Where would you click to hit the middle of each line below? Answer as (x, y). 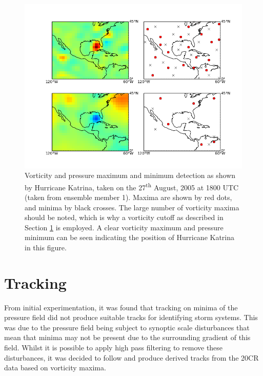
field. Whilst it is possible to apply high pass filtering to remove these (114, 348)
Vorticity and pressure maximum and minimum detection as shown (130, 175)
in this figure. (46, 247)
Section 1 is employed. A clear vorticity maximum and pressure (124, 227)
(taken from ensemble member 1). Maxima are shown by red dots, (128, 197)
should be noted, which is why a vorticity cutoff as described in (124, 217)
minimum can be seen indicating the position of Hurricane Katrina (130, 237)
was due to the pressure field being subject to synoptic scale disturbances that (127, 327)
